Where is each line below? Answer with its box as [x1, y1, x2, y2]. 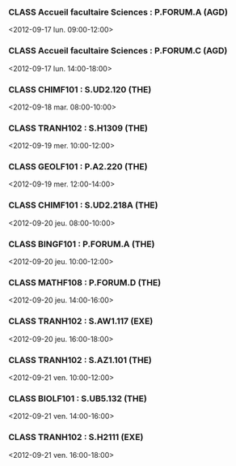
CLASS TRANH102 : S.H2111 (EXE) [8, 432, 144, 443]
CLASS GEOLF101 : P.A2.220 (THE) [8, 161, 148, 173]
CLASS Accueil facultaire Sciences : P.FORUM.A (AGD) [8, 6, 229, 18]
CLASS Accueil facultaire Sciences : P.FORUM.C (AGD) [8, 45, 228, 57]
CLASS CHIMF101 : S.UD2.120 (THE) [8, 83, 152, 95]
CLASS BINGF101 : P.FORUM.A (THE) [8, 238, 155, 250]
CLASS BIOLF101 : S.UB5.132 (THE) [8, 392, 147, 404]
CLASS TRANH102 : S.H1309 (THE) [8, 122, 148, 134]
